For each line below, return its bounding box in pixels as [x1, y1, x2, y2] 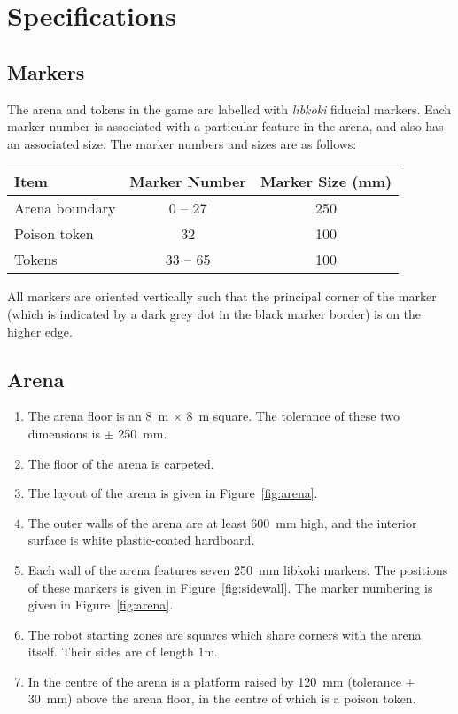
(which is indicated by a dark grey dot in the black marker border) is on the [7, 304, 422, 322]
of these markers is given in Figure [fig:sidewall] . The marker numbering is [27, 578, 433, 596]
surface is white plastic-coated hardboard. [27, 531, 255, 549]
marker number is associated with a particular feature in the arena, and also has [7, 117, 444, 136]
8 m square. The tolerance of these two [186, 407, 400, 425]
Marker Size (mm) [260, 171, 392, 192]
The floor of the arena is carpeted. [27, 454, 214, 472]
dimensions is [27, 423, 100, 442]
